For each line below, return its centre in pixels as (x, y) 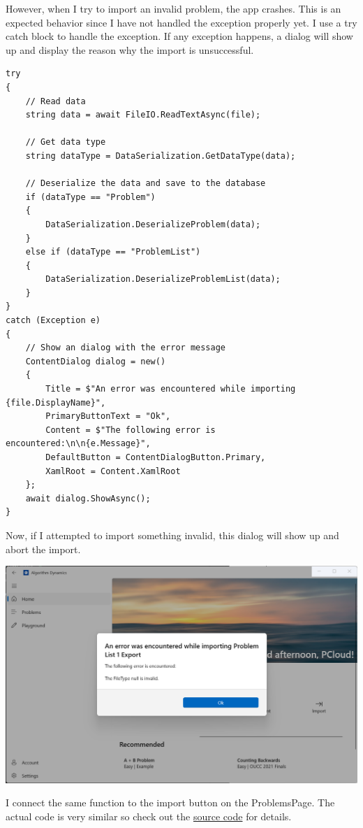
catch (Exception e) (53, 321)
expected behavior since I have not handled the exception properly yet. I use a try (181, 22)
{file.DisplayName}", (56, 402)
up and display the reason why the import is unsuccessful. (130, 49)
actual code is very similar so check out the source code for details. (149, 816)
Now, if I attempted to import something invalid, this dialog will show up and (172, 535)
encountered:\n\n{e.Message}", (78, 444)
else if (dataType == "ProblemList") (113, 252)
